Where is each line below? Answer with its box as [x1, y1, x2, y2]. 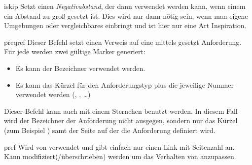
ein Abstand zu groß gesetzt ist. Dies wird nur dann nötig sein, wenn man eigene [4, 10, 248, 21]
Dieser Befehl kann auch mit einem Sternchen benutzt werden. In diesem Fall [4, 105, 238, 116]
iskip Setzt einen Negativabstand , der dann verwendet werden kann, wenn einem [4, 1, 246, 11]
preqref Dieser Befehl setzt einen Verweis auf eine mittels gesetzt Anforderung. [4, 36, 242, 47]
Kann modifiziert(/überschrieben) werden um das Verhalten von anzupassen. [4, 151, 236, 162]
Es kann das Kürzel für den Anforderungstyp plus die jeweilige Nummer [15, 79, 234, 90]
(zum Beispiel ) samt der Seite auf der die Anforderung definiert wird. [4, 125, 216, 135]
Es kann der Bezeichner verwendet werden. [15, 63, 145, 73]
